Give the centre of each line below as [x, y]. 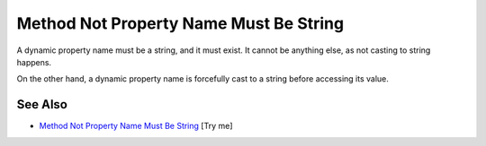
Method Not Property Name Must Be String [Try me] [136, 126]
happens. [34, 62]
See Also [42, 104]
